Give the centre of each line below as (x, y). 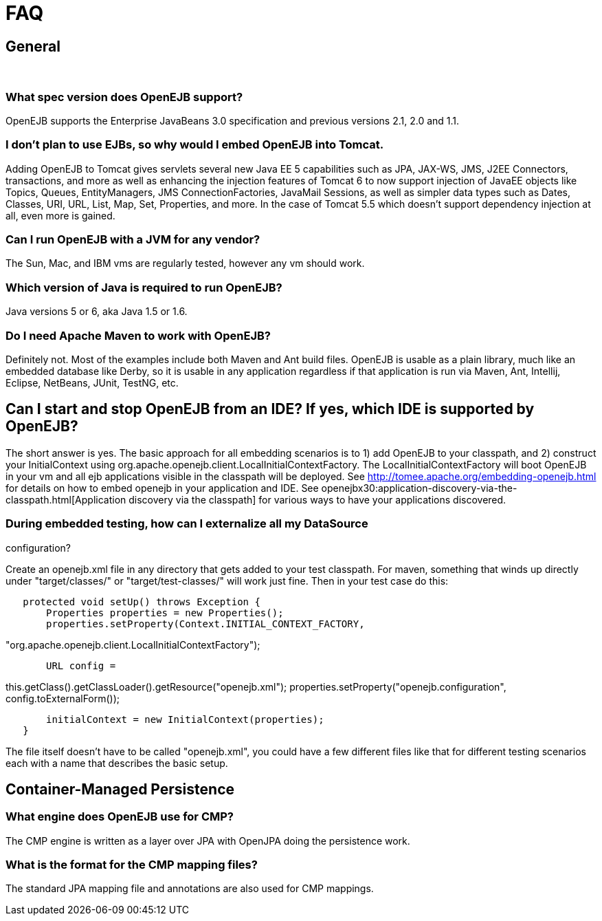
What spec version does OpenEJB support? (124, 97)
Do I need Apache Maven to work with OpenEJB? (138, 335)
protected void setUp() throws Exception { (142, 602)
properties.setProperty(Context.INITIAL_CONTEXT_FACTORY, (205, 624)
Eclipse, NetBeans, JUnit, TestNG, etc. (92, 382)
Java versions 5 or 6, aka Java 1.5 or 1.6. (97, 312)
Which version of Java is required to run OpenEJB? (144, 287)
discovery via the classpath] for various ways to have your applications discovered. (317, 499)
